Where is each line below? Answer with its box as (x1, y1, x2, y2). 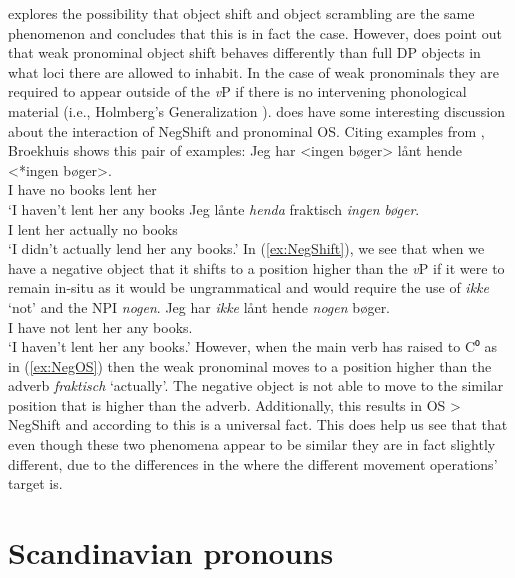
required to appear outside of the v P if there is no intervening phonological (8, 81, 467, 102)
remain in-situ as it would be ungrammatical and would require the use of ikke (8, 277, 489, 298)
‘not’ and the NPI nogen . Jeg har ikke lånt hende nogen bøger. (8, 296, 391, 317)
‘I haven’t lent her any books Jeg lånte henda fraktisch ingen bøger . (8, 198, 420, 219)
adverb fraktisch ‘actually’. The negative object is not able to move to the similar (8, 375, 504, 396)
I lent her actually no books (8, 218, 178, 239)
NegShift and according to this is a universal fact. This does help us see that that (8, 414, 508, 435)
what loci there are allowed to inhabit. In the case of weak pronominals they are (8, 61, 500, 82)
